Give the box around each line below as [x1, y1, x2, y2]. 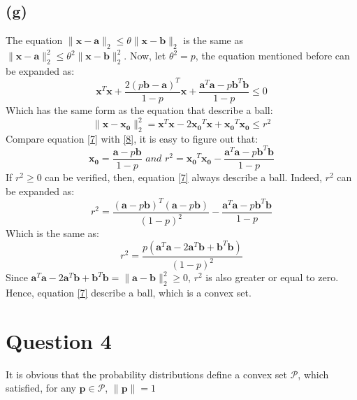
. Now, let [124, 48, 166, 62]
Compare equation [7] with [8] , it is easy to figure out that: [6, 131, 258, 145]
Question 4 [6, 326, 112, 355]
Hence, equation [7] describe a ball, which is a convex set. [6, 285, 252, 299]
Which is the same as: [6, 226, 99, 241]
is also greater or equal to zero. [205, 270, 339, 285]
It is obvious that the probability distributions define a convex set [6, 366, 287, 381]
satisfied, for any [6, 380, 76, 395]
